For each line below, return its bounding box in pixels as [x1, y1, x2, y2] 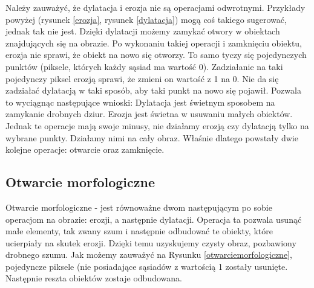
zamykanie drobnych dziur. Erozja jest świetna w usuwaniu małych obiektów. [5, 107, 293, 120]
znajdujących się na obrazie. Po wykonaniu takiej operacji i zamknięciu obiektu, [5, 36, 302, 49]
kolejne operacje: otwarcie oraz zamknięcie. [5, 143, 165, 156]
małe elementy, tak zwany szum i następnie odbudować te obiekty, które [5, 225, 273, 237]
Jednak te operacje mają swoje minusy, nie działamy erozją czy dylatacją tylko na [5, 119, 309, 132]
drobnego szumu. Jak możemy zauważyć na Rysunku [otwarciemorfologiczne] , [5, 248, 292, 261]
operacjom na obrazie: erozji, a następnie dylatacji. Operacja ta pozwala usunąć [5, 213, 302, 225]
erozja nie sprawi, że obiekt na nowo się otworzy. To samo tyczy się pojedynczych [5, 48, 307, 61]
